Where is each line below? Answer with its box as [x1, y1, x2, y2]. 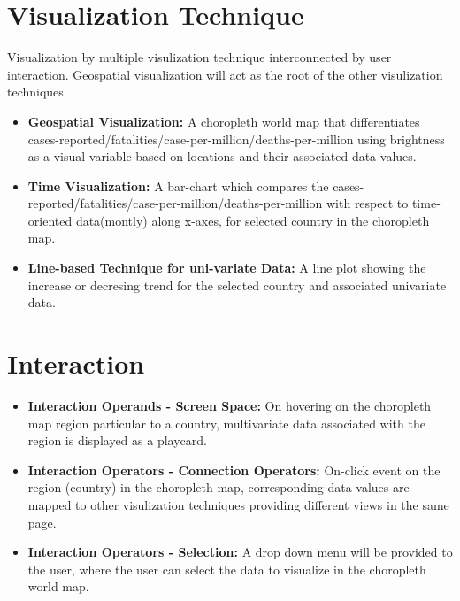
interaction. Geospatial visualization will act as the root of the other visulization [7, 65, 443, 83]
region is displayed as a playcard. [27, 431, 207, 450]
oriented [27, 211, 73, 229]
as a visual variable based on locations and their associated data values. [27, 147, 417, 166]
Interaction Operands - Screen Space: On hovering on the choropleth [27, 396, 432, 414]
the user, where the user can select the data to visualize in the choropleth [27, 559, 426, 578]
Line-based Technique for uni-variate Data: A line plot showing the [27, 258, 426, 277]
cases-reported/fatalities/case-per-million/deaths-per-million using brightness [27, 129, 445, 148]
